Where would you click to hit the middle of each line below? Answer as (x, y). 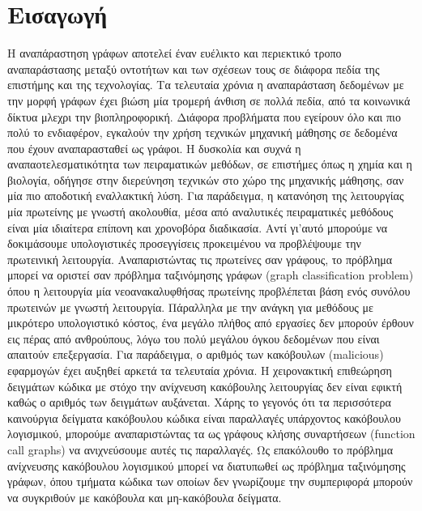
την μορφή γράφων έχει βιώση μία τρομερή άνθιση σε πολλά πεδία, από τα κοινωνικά (209, 100)
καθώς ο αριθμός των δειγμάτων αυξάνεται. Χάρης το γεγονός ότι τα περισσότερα (199, 402)
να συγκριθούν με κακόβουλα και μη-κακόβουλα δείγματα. (145, 497)
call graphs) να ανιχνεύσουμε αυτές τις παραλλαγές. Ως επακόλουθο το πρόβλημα (200, 449)
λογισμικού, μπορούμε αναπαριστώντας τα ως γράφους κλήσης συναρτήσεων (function (211, 434)
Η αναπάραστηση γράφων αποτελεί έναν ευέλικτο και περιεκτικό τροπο (175, 53)
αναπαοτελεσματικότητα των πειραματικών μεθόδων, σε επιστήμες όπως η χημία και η (210, 164)
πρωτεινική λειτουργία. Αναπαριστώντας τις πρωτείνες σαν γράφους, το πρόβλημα (200, 259)
